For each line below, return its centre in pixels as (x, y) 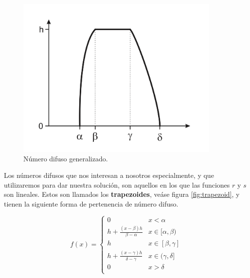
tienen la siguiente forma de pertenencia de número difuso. (91, 203)
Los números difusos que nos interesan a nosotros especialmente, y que (109, 175)
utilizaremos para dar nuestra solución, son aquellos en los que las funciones (117, 184)
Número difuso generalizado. (66, 159)
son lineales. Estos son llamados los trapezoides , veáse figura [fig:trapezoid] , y (122, 194)
